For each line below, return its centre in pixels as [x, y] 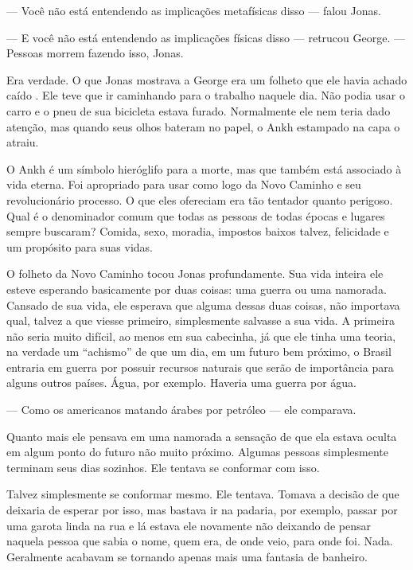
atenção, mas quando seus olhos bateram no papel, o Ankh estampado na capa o [203, 126]
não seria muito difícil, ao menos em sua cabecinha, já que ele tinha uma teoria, [201, 336]
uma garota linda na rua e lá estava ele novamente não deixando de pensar [189, 525]
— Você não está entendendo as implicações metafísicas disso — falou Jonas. [194, 10]
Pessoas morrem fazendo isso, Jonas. [95, 53]
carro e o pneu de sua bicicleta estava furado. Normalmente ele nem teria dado [199, 110]
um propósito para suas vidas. [80, 246]
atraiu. [23, 142]
